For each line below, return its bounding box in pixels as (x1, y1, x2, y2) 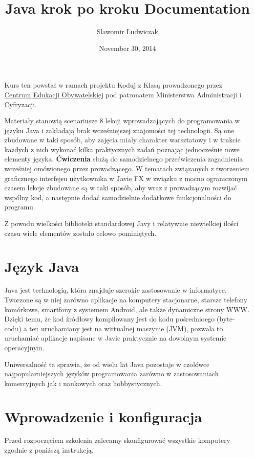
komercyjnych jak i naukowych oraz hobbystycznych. (4, 378, 162, 388)
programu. (4, 202, 35, 212)
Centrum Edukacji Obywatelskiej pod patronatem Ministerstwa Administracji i (4, 89, 242, 99)
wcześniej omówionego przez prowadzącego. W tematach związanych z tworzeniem (4, 163, 250, 174)
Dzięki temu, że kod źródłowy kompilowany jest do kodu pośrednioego (4, 314, 215, 324)
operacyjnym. (4, 342, 45, 352)
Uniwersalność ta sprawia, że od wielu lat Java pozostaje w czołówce (4, 359, 210, 369)
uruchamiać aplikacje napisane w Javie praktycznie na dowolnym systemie (4, 333, 227, 343)
